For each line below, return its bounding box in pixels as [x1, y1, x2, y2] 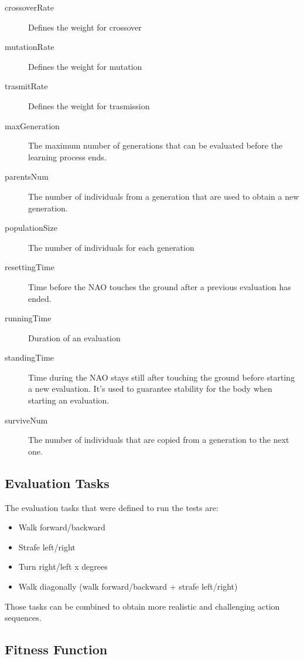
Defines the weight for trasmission [28, 99, 150, 112]
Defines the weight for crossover [28, 21, 142, 33]
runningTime [5, 312, 52, 324]
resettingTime [5, 261, 54, 273]
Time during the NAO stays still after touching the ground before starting [28, 371, 295, 383]
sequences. [5, 611, 42, 624]
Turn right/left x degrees [18, 560, 108, 573]
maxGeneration [5, 119, 60, 132]
